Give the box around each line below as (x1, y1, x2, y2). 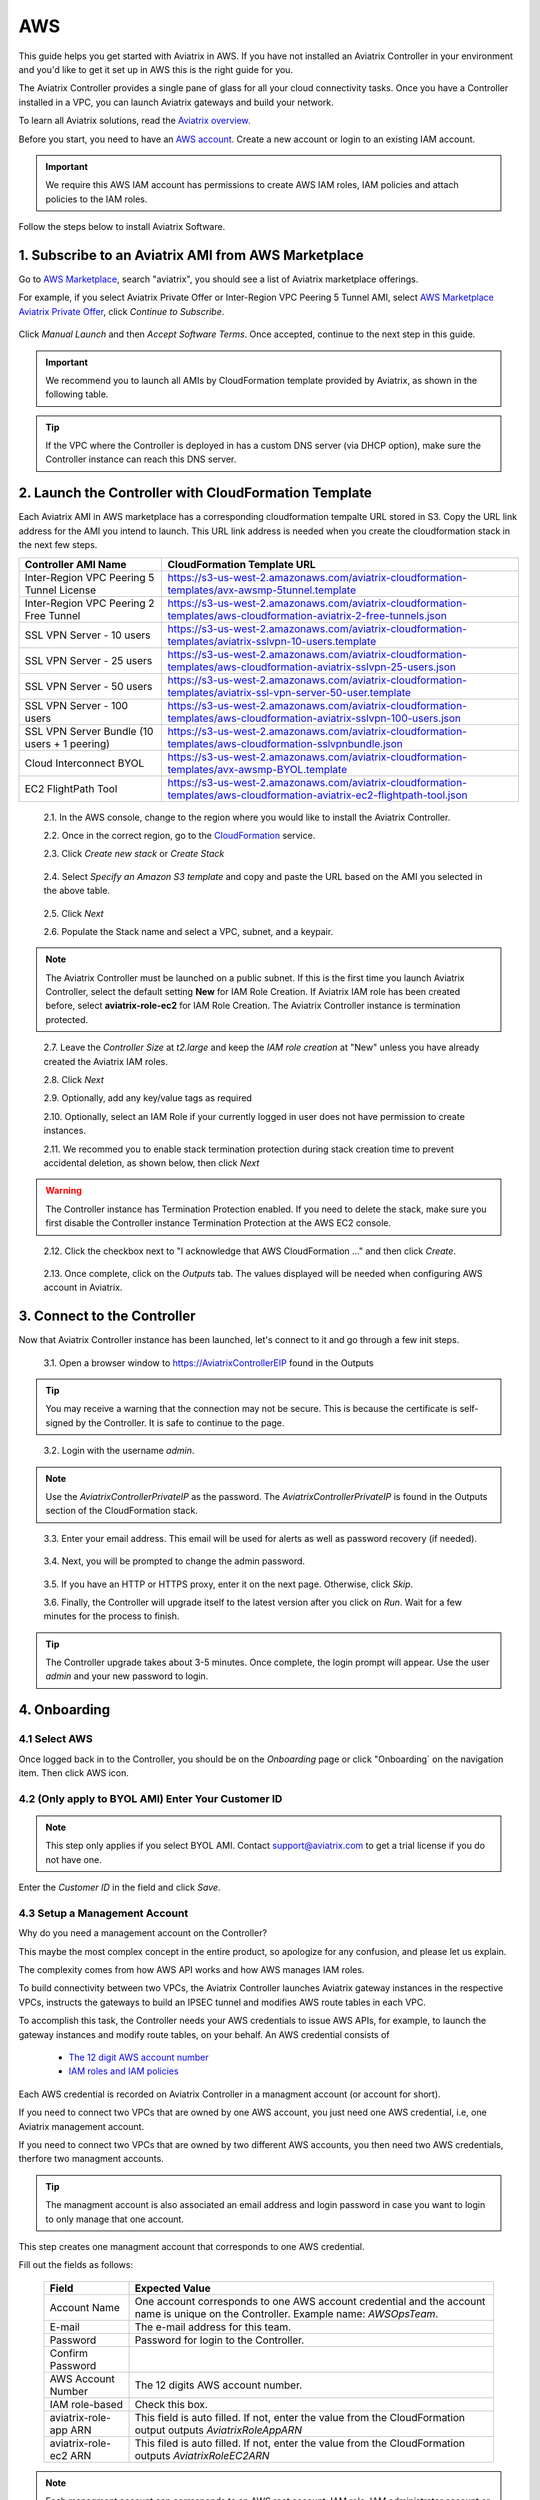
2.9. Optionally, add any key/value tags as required (43, 1092, 252, 1104)
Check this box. (134, 2397, 209, 2411)
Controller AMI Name (24, 557, 127, 571)
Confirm (49, 2346, 89, 2360)
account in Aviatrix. (43, 1281, 123, 1294)
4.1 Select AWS (18, 1732, 94, 1746)
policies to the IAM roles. (45, 193, 148, 205)
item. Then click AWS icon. (18, 1767, 129, 1779)
